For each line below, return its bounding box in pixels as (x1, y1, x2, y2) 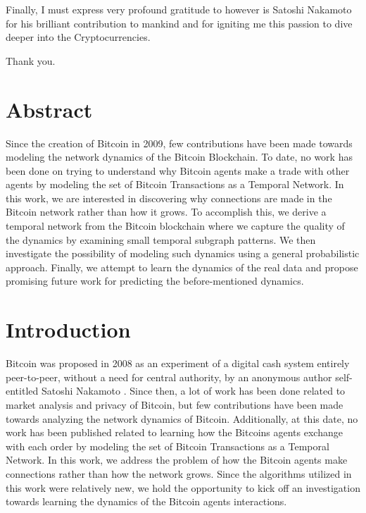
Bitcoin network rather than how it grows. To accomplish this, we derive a (6, 204, 327, 219)
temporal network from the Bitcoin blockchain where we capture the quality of (6, 218, 345, 233)
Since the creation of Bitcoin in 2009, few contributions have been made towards (6, 135, 353, 150)
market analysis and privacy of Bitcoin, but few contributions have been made (6, 397, 343, 412)
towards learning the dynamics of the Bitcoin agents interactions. (6, 494, 287, 509)
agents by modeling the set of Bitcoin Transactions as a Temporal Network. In (6, 177, 344, 192)
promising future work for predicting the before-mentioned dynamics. (6, 273, 304, 288)
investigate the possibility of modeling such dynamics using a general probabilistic (6, 246, 360, 261)
